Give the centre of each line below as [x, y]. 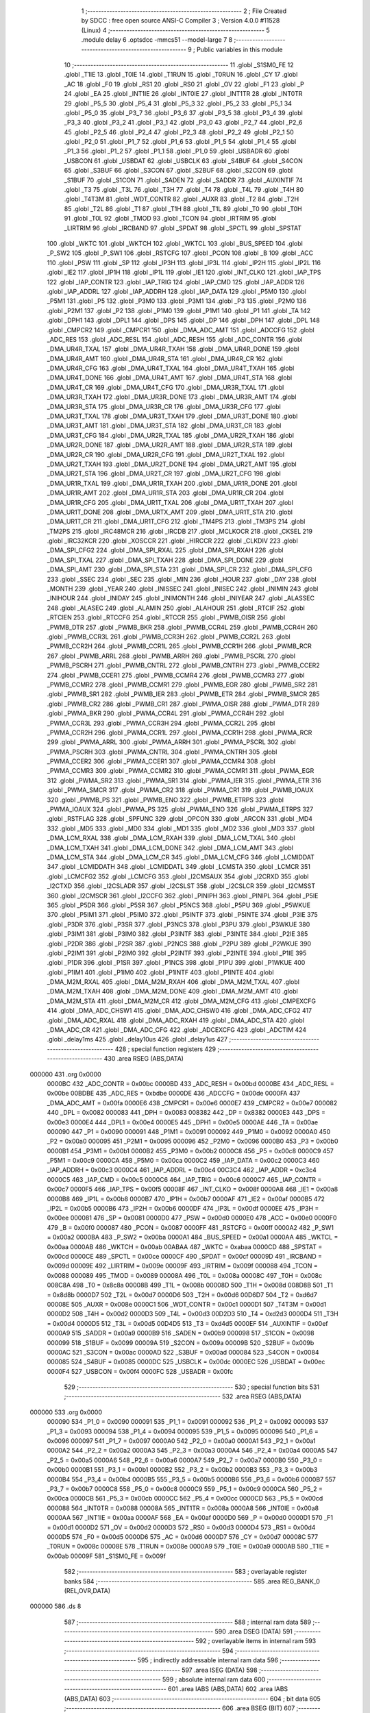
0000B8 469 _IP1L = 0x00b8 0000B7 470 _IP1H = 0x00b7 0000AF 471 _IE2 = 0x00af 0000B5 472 [186, 1198]
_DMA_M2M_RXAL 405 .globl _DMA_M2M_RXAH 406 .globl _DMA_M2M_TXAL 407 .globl [173, 982]
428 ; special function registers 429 [165, 1049]
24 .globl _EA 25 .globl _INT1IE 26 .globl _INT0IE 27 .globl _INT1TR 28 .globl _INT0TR [183, 94]
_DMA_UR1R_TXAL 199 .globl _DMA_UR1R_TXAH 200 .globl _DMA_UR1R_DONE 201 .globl [172, 483]
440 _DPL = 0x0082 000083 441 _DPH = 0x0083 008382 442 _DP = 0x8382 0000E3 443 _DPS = [186, 1113]
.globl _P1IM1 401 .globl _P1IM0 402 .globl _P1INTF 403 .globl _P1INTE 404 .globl [160, 972]
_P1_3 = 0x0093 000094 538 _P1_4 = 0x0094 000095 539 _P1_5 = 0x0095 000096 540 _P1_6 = [183, 1431]
